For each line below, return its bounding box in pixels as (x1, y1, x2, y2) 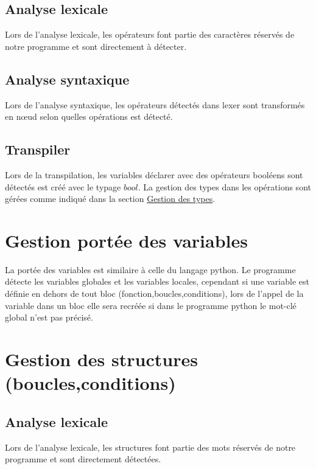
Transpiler (5, 140, 71, 159)
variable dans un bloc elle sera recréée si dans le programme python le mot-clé (5, 299, 297, 311)
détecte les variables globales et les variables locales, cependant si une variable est (5, 275, 309, 288)
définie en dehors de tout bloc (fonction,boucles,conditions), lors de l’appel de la (5, 287, 304, 300)
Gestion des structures (5, 347, 198, 372)
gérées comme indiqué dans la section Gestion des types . (5, 192, 216, 205)
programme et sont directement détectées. (5, 453, 161, 465)
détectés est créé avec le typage (5, 180, 121, 193)
